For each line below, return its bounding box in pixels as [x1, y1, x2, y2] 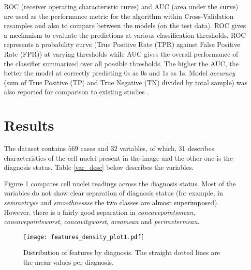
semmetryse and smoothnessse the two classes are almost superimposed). [4, 197, 219, 208]
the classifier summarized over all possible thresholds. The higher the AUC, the [4, 58, 239, 68]
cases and [80, 143, 109, 153]
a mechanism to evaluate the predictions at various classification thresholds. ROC [4, 30, 246, 40]
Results [4, 115, 54, 135]
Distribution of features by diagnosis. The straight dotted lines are [23, 247, 220, 257]
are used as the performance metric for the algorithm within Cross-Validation [4, 11, 234, 21]
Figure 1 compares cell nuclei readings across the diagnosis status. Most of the [4, 178, 236, 188]
